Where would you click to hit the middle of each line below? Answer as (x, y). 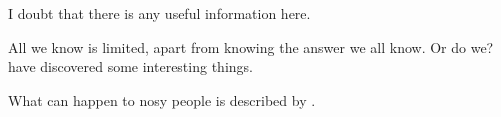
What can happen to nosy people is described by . (162, 99)
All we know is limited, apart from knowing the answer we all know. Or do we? (251, 46)
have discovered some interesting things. (130, 66)
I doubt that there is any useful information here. (159, 13)
